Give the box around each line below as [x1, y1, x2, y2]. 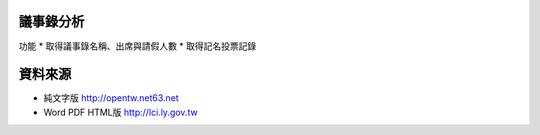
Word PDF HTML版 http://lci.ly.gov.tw [43, 106, 199, 118]
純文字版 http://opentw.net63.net [43, 92, 179, 104]
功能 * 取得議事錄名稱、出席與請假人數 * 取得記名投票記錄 [18, 40, 257, 52]
